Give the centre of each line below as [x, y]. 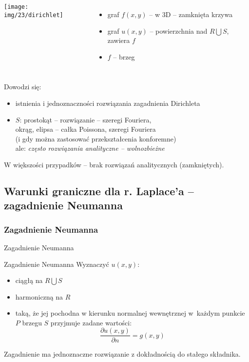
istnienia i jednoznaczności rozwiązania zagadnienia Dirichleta [108, 103]
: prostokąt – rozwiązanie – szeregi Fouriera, [86, 119]
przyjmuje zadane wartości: [91, 322]
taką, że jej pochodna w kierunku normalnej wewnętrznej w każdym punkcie [130, 313]
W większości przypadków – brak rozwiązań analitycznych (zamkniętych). [114, 164]
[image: [16, 7]
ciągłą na [29, 280]
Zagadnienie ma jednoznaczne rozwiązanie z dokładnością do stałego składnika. [122, 353]
